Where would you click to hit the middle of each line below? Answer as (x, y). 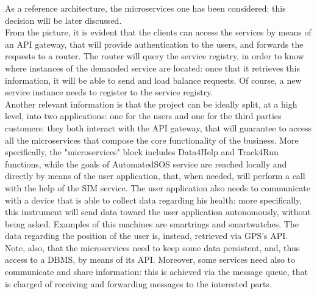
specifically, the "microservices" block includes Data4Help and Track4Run (142, 152)
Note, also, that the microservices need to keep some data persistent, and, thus (152, 247)
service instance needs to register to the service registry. (109, 92)
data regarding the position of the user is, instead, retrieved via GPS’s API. (147, 236)
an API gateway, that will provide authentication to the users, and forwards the (154, 44)
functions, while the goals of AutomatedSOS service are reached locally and (146, 164)
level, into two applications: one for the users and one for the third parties (143, 116)
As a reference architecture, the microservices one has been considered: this (145, 8)
